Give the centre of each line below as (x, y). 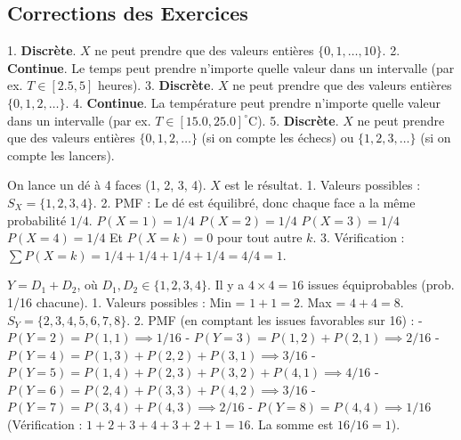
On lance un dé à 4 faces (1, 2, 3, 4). (107, 185)
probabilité (37, 220)
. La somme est (292, 424)
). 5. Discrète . (298, 120)
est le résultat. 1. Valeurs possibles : (323, 185)
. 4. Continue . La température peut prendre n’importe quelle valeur (253, 102)
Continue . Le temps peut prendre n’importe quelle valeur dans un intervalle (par (231, 67)
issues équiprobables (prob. (381, 285)
